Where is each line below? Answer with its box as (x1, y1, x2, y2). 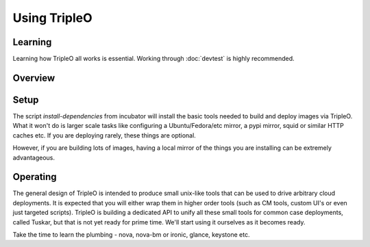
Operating (12, 171, 58, 183)
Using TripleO (12, 10, 92, 25)
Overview (12, 72, 56, 83)
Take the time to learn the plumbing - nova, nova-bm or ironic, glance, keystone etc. (12, 231, 250, 239)
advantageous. (12, 153, 55, 161)
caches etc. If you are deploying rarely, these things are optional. (12, 131, 197, 140)
